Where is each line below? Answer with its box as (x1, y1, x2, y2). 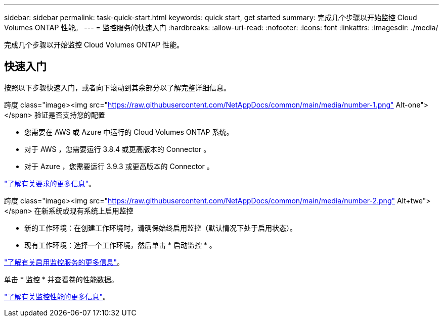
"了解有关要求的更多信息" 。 (4, 179, 96, 188)
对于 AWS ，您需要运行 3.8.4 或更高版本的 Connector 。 (24, 144, 211, 153)
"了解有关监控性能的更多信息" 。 (4, 292, 110, 301)
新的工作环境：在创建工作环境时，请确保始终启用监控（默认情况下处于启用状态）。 (24, 223, 297, 232)
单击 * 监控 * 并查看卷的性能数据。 (4, 275, 118, 284)
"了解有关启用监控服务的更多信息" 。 (4, 257, 124, 266)
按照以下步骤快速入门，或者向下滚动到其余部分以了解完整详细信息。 (4, 83, 231, 92)
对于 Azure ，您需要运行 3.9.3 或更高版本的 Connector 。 (24, 162, 214, 171)
